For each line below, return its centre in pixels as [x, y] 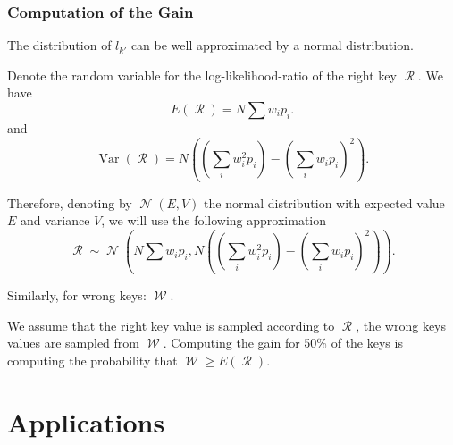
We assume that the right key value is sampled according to [171, 325]
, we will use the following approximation [214, 220]
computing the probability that [92, 360]
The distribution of [59, 45]
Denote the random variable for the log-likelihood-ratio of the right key [202, 75]
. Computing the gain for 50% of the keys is [283, 343]
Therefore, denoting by [70, 202]
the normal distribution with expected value [324, 202]
